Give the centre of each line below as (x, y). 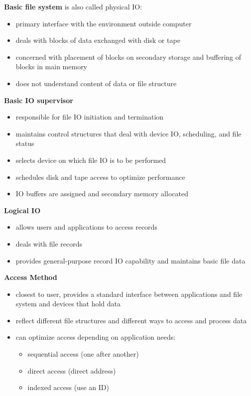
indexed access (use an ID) (68, 387)
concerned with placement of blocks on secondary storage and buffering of (128, 57)
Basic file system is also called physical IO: (73, 6)
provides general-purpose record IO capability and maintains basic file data (130, 260)
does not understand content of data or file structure (96, 83)
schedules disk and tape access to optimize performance (100, 177)
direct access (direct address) (72, 370)
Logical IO (22, 210)
